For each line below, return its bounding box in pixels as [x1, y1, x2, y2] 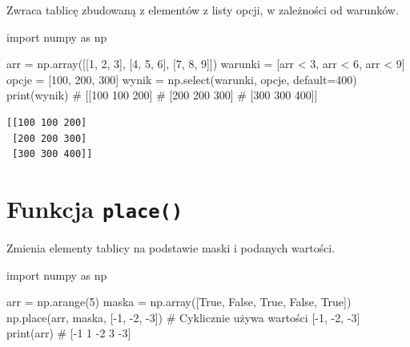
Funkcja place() [6, 192, 183, 224]
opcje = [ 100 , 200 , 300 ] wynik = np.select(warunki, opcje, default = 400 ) [6, 71, 357, 87]
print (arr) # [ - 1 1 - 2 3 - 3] [6, 325, 131, 341]
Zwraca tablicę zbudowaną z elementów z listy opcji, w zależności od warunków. [6, 2, 399, 18]
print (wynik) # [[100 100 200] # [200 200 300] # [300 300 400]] [6, 87, 318, 103]
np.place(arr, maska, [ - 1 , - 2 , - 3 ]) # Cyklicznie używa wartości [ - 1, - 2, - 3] [6, 309, 360, 325]
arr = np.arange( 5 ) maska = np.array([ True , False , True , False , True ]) [6, 293, 352, 310]
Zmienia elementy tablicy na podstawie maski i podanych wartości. [6, 240, 336, 256]
